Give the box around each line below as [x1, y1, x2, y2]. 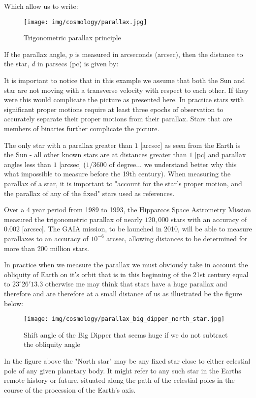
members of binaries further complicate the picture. [4, 123, 160, 133]
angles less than [4, 159, 51, 169]
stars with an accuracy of [171, 214, 247, 224]
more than [4, 243, 35, 253]
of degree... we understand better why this [109, 159, 237, 169]
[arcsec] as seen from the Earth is [140, 140, 241, 150]
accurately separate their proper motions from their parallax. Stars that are [4, 114, 232, 124]
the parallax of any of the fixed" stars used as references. [4, 188, 175, 198]
